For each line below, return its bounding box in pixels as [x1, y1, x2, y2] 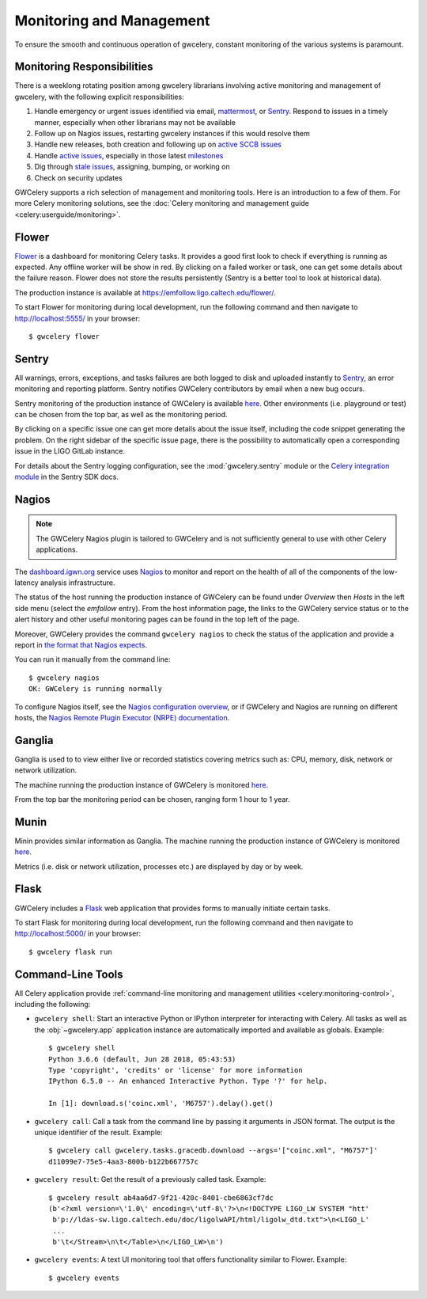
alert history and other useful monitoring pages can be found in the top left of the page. [14, 614, 300, 625]
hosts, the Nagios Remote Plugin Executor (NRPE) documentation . [14, 712, 230, 722]
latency [14, 578, 39, 587]
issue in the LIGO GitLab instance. [14, 446, 126, 456]
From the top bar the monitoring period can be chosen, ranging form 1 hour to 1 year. [14, 794, 290, 803]
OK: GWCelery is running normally [28, 685, 162, 693]
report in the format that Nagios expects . [14, 640, 148, 649]
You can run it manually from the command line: [14, 655, 171, 664]
